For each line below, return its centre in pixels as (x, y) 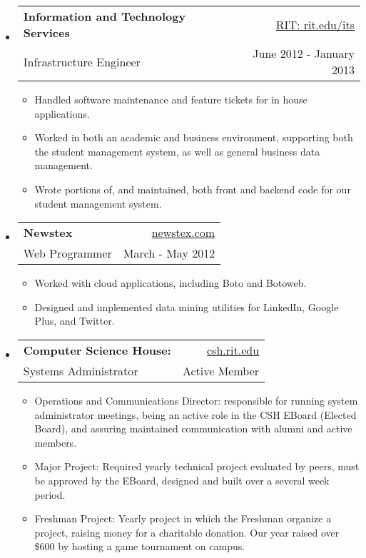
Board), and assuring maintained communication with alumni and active (193, 428)
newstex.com (183, 233)
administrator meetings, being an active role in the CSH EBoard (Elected (195, 414)
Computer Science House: (97, 350)
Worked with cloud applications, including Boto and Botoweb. (171, 283)
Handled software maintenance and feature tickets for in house (171, 99)
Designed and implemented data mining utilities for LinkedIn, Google (187, 306)
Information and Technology (105, 16)
